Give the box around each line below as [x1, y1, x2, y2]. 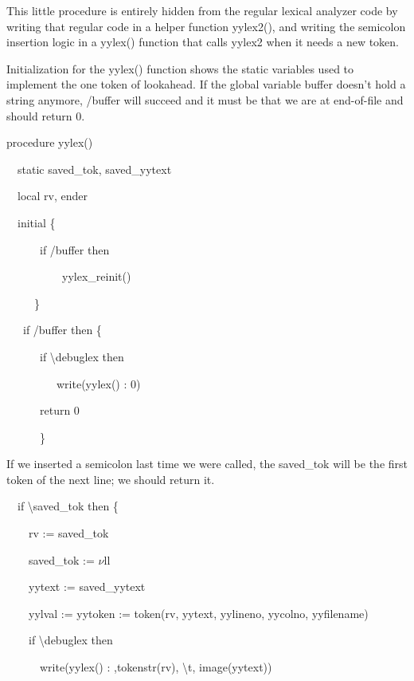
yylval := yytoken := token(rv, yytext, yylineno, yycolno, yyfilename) [28, 604, 369, 621]
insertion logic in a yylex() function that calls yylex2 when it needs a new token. [6, 33, 399, 50]
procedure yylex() [6, 134, 93, 151]
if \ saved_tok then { [17, 498, 119, 514]
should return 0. [6, 107, 85, 124]
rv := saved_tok [28, 525, 109, 541]
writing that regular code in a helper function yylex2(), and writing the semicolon [6, 18, 406, 34]
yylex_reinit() [61, 268, 131, 285]
